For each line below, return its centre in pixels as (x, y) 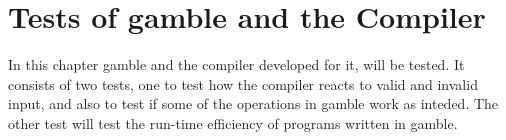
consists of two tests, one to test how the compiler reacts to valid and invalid (243, 83)
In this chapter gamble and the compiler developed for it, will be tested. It (236, 64)
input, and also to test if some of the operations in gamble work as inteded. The (253, 103)
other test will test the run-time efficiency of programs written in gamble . (233, 122)
